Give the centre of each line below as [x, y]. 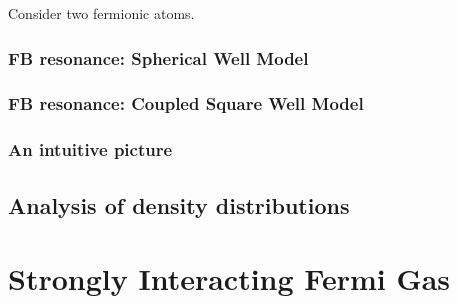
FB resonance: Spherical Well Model [158, 57]
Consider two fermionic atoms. [101, 13]
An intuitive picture [90, 149]
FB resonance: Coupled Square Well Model [186, 103]
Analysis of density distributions [179, 204]
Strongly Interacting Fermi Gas [229, 278]
